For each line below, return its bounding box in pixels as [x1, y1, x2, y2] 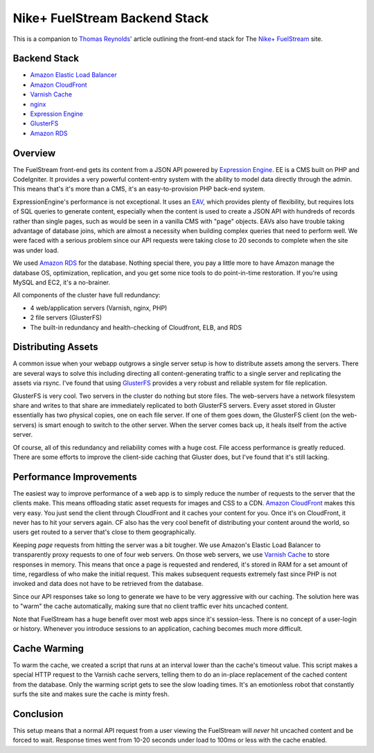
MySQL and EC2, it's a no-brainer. [12, 278, 111, 286]
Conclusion [12, 708, 64, 720]
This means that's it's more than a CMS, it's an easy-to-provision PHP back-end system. [12, 184, 266, 193]
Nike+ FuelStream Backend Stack [12, 10, 209, 26]
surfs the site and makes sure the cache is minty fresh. [12, 690, 170, 698]
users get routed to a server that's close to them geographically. [12, 528, 197, 537]
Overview [12, 147, 56, 159]
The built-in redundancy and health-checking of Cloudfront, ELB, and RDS [30, 323, 242, 331]
